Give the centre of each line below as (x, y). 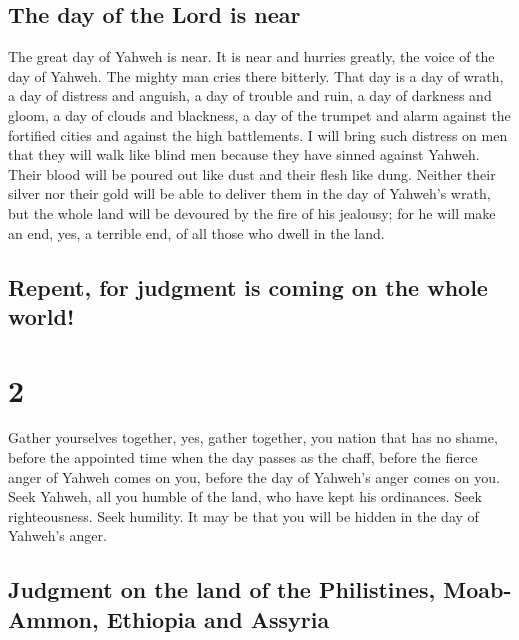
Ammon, (53, 618)
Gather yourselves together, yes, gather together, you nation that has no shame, (253, 437)
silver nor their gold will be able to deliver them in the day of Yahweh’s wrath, (249, 193)
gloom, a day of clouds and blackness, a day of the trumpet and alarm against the (259, 114)
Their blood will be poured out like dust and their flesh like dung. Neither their (252, 173)
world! (41, 315)
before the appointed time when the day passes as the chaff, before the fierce (243, 457)
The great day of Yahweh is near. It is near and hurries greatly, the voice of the (251, 56)
